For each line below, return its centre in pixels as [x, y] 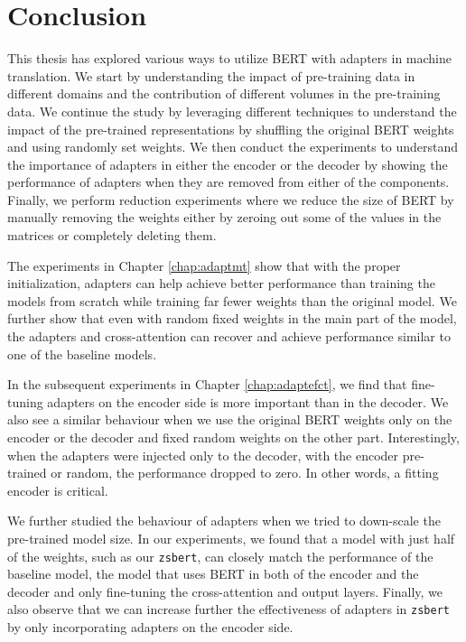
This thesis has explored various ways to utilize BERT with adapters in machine [229, 58]
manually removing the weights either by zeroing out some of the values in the [224, 217]
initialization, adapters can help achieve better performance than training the [221, 283]
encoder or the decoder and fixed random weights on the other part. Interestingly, [233, 437]
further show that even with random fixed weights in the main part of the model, [232, 318]
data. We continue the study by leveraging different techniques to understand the [232, 111]
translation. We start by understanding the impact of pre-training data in [211, 75]
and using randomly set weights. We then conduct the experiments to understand [233, 147]
